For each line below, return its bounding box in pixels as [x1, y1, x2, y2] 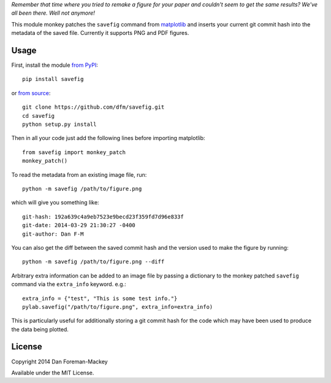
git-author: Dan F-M [22, 230, 84, 238]
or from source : [11, 89, 51, 96]
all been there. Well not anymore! [11, 9, 95, 17]
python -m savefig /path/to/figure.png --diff [22, 258, 165, 265]
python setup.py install [22, 121, 97, 128]
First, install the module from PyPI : [11, 61, 98, 69]
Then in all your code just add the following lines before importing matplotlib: [11, 134, 205, 142]
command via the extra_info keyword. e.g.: [11, 280, 126, 288]
